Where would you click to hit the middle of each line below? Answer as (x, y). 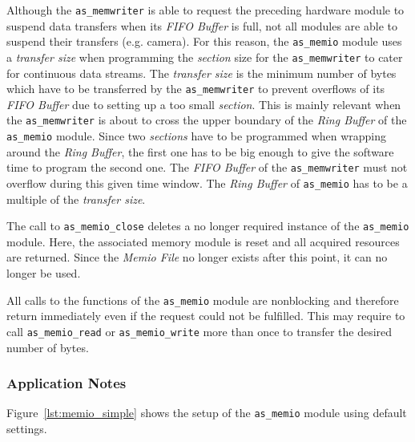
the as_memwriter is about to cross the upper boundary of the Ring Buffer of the (207, 120)
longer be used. (44, 273)
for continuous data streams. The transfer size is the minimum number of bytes (201, 73)
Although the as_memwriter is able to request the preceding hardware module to (205, 10)
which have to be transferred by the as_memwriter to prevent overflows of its (196, 89)
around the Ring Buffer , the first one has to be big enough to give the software (200, 151)
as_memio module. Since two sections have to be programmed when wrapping (197, 136)
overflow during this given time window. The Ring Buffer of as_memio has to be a (207, 182)
